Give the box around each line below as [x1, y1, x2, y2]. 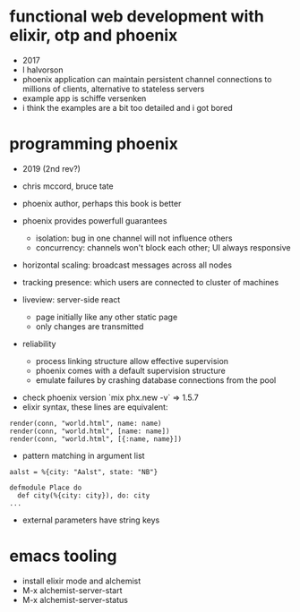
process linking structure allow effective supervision [35, 355, 229, 366]
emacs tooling [9, 546, 117, 566]
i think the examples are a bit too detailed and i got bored [21, 102, 233, 113]
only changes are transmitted [35, 320, 144, 332]
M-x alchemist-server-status [21, 594, 128, 605]
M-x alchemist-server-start [21, 584, 123, 596]
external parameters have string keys [21, 514, 160, 525]
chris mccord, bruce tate [21, 181, 114, 191]
